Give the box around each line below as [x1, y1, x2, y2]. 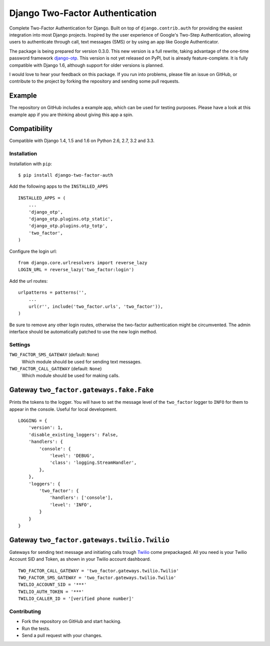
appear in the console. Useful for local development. [9, 406, 117, 412]
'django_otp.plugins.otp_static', [28, 216, 113, 222]
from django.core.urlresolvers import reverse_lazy [18, 260, 147, 265]
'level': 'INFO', [49, 502, 92, 507]
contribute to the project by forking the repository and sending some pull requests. [9, 78, 180, 85]
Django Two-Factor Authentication [9, 8, 157, 19]
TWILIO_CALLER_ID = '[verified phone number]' [18, 596, 134, 601]
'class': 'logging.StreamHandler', [49, 460, 137, 465]
